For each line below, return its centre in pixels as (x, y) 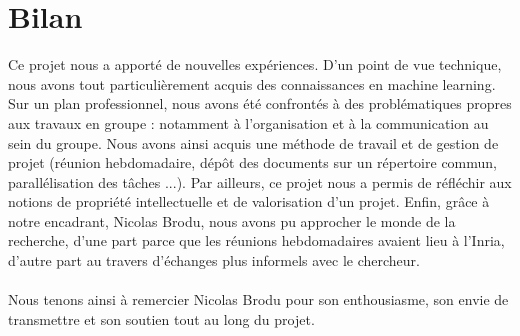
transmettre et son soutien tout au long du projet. (161, 318)
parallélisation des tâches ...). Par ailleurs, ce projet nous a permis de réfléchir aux (260, 181)
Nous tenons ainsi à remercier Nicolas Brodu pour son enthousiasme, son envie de (258, 299)
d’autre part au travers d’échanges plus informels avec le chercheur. (214, 260)
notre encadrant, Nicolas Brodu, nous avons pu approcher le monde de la (232, 220)
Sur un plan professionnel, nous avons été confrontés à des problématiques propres (260, 103)
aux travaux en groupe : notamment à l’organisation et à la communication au (248, 122)
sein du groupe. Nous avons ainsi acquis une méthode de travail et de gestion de (253, 142)
